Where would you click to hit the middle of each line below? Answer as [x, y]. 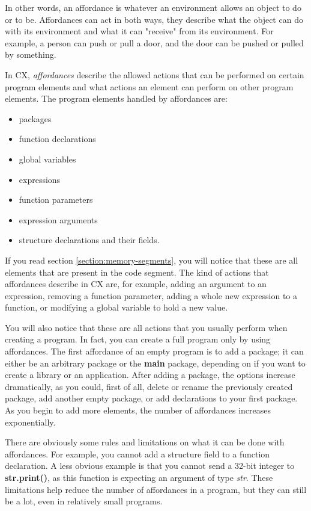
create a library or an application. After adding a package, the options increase [150, 375]
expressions [40, 179]
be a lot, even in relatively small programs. [84, 501]
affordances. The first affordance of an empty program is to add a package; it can [154, 351]
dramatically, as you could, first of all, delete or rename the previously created [149, 386]
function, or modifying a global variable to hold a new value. [116, 307]
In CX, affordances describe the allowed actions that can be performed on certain [155, 74]
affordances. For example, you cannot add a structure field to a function [137, 454]
